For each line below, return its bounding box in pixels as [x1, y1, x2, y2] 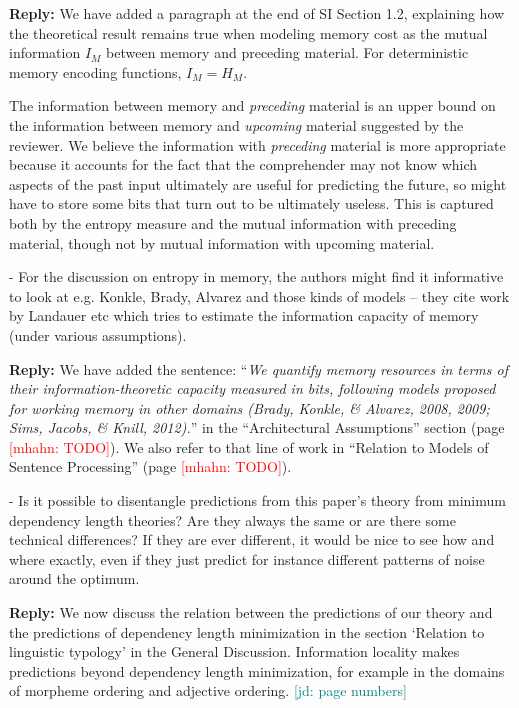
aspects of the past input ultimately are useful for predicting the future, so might [9, 173, 507, 194]
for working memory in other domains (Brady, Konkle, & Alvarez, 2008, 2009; [9, 397, 490, 418]
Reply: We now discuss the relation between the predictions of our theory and [9, 602, 493, 623]
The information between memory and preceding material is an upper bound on [9, 95, 496, 116]
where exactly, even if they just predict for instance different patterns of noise [9, 548, 485, 569]
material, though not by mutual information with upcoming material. [9, 232, 435, 253]
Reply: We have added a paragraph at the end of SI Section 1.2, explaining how [9, 3, 505, 23]
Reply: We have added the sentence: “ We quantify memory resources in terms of [9, 358, 508, 379]
